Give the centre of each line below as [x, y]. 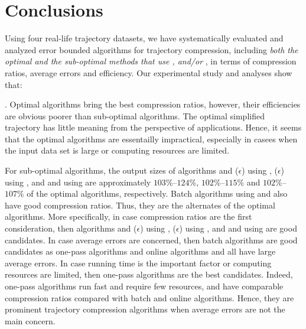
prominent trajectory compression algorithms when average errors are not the [145, 309]
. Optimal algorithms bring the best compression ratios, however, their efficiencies [153, 104]
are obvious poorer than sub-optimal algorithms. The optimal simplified [135, 115]
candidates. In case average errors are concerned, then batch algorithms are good [151, 240]
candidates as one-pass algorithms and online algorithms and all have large [140, 251]
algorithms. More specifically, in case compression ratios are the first [128, 216]
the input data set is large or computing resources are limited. [117, 150]
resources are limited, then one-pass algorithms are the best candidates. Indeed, [149, 274]
